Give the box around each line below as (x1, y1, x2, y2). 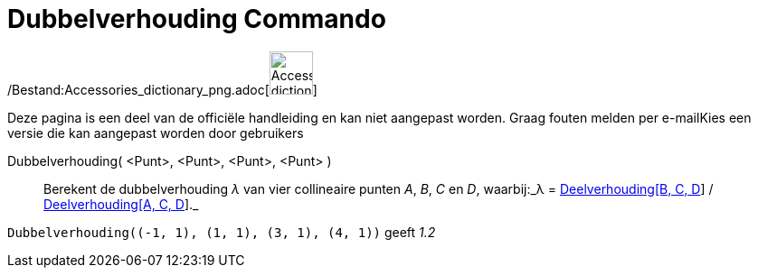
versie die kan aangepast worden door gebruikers (7, 124, 304, 141)
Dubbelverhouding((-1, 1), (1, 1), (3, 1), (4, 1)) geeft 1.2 (7, 224, 436, 240)
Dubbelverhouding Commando (7, 4, 386, 34)
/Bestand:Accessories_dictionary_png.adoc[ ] (7, 81, 317, 97)
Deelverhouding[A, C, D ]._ (43, 196, 199, 212)
